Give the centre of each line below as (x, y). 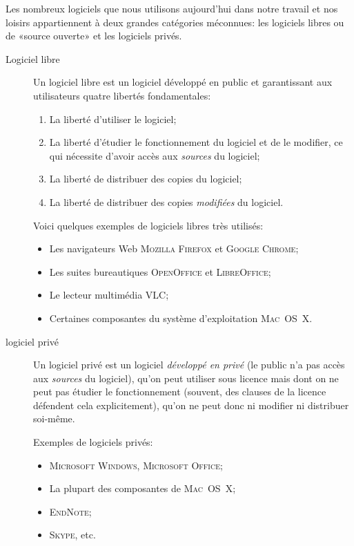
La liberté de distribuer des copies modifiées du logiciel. (166, 201)
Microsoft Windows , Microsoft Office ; (136, 465)
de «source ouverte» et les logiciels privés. (94, 36)
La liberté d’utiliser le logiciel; (113, 119)
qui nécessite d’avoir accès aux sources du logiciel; (155, 155)
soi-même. (54, 418)
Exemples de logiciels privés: (93, 442)
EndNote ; (70, 511)
